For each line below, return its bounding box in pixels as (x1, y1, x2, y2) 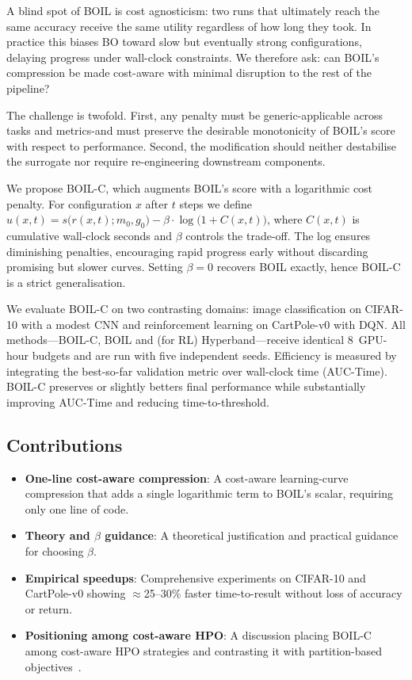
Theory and (25, 527, 90, 544)
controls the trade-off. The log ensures (185, 227, 371, 243)
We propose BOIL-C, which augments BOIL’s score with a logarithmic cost (6, 179, 373, 196)
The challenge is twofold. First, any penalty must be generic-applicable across (6, 106, 383, 123)
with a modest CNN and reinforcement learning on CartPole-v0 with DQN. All (21, 315, 406, 332)
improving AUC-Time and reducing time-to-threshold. (6, 393, 269, 410)
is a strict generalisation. (6, 273, 126, 290)
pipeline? (6, 79, 50, 96)
